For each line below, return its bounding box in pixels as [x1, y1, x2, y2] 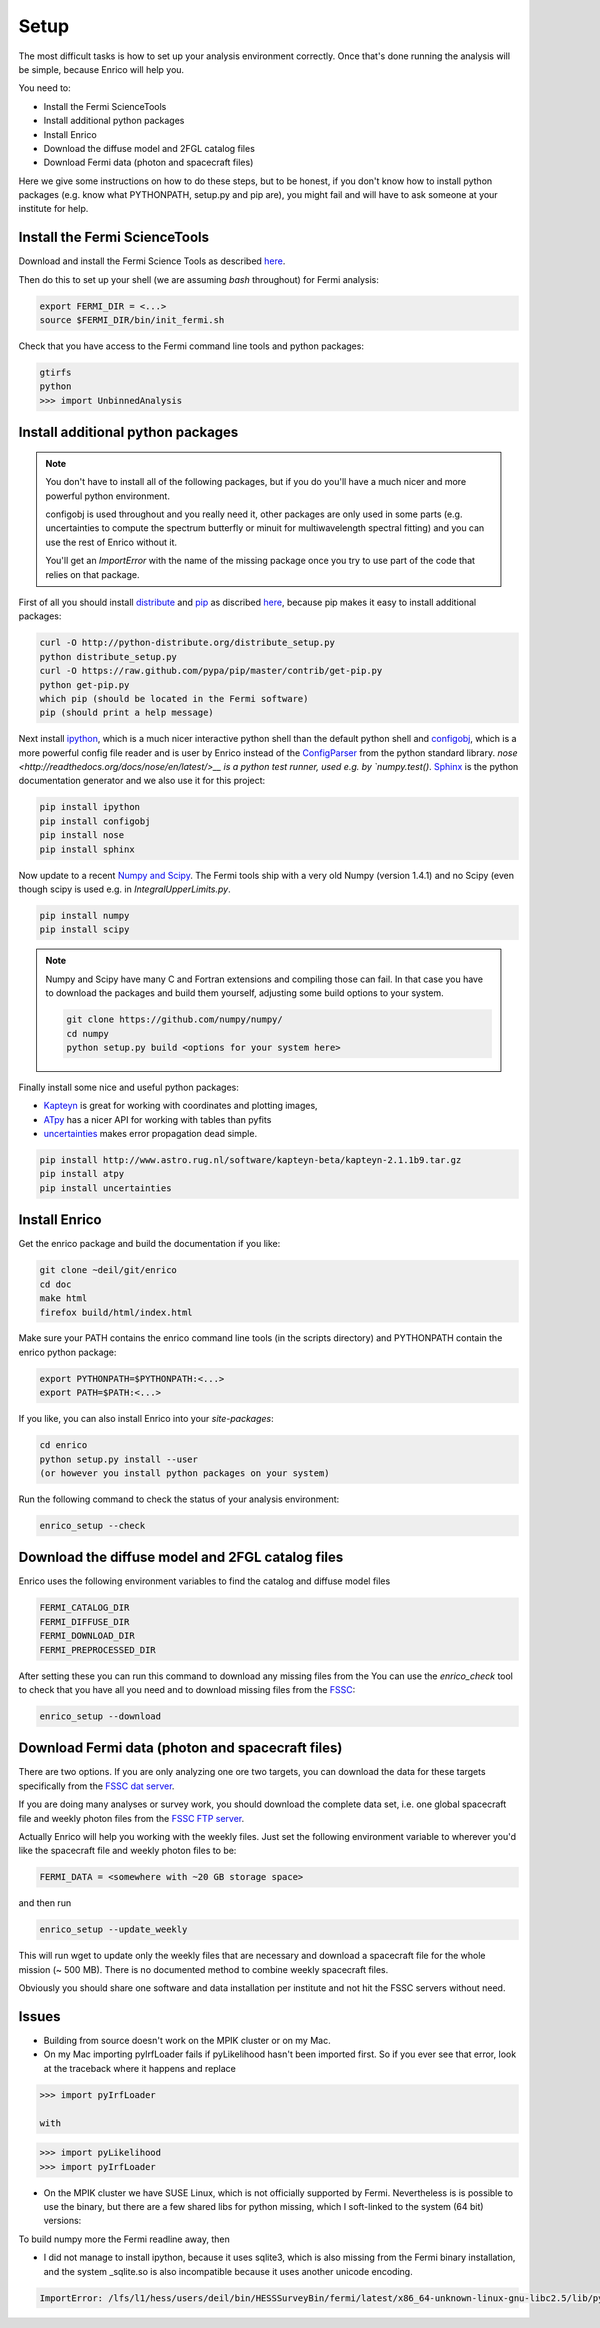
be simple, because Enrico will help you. [18, 63, 185, 75]
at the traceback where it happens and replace [43, 2062, 237, 2074]
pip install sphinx [39, 843, 135, 855]
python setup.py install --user [39, 1453, 199, 1465]
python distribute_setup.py [39, 651, 177, 662]
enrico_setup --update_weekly [39, 1924, 188, 1935]
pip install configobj [39, 815, 151, 827]
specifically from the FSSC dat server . [18, 1780, 175, 1792]
